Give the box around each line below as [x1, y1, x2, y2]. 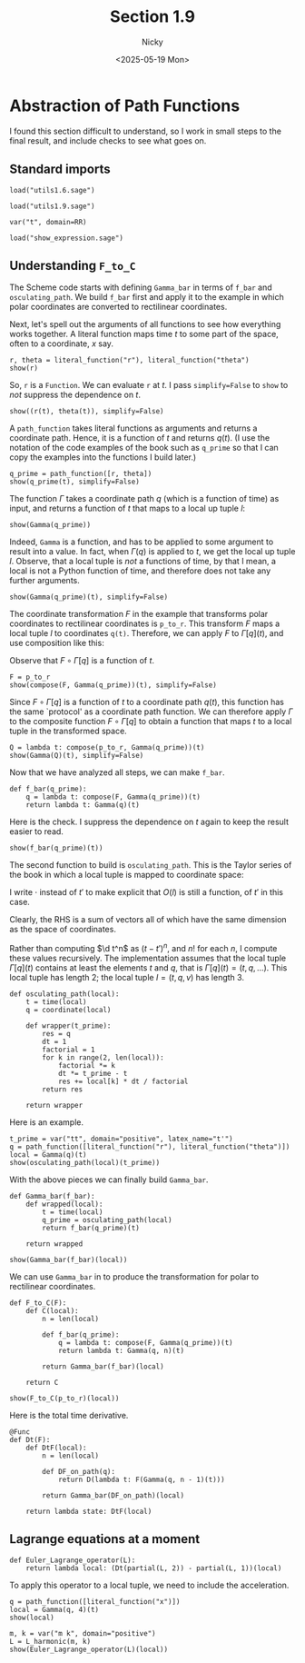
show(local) [9, 1613, 54, 1622]
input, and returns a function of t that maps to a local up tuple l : [9, 503, 246, 514]
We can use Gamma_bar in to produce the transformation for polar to [9, 1270, 260, 1282]
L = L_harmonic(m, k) [9, 1637, 92, 1646]
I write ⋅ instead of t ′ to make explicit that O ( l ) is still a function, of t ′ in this [9, 887, 284, 898]
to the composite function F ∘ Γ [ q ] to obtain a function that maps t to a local [9, 716, 292, 727]
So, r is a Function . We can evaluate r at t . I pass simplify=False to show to [9, 380, 289, 391]
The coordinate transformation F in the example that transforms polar [9, 609, 269, 620]
